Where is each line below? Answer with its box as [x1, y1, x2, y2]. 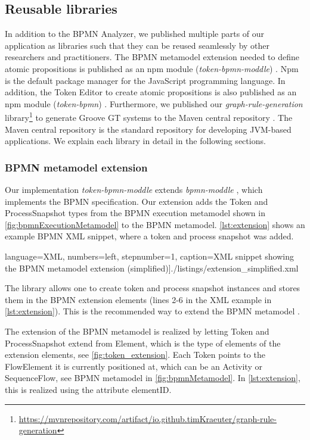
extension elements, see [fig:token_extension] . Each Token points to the [5, 348, 265, 361]
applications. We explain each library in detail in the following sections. [5, 135, 266, 147]
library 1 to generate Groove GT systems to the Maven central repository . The [5, 110, 293, 124]
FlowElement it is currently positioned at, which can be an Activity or [5, 360, 262, 372]
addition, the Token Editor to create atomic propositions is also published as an [5, 86, 297, 98]
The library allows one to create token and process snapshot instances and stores [5, 282, 300, 294]
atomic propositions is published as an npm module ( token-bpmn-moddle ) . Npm [5, 62, 299, 74]
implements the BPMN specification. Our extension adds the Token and [5, 195, 268, 207]
